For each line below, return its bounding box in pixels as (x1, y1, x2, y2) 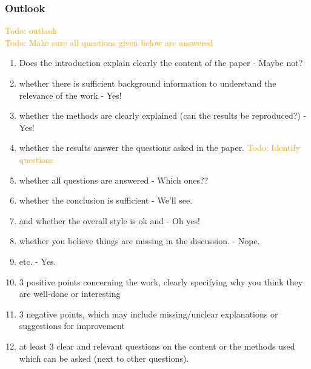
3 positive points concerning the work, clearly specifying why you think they (19, 275, 303, 288)
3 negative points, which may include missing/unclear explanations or (19, 307, 278, 320)
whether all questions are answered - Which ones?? (19, 173, 209, 186)
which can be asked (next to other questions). (19, 351, 189, 364)
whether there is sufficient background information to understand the (19, 77, 276, 89)
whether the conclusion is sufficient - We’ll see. (19, 194, 193, 207)
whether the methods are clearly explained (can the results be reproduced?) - (19, 109, 307, 122)
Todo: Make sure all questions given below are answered (5, 36, 213, 48)
